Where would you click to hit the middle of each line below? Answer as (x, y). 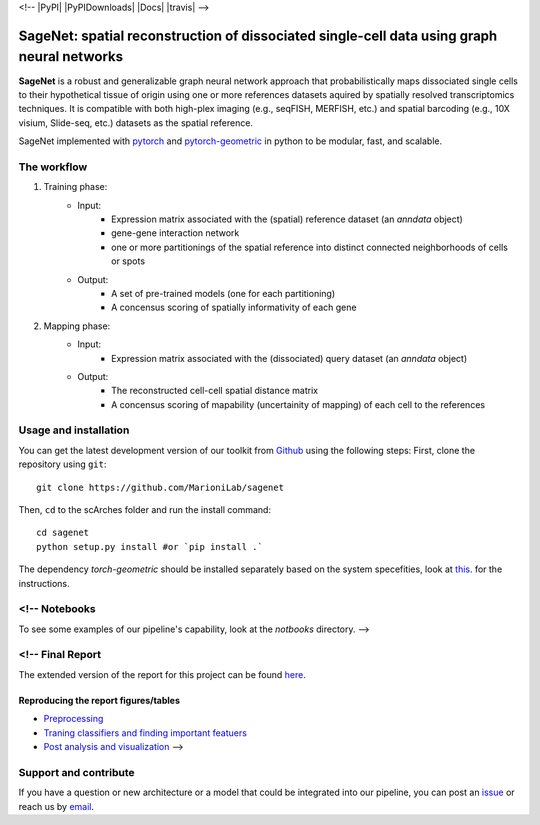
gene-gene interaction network (175, 233)
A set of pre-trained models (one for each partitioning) (223, 293)
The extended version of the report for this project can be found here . (162, 674)
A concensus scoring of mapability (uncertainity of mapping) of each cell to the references (298, 404)
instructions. (44, 583)
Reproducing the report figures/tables (99, 700)
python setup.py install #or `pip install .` (150, 546)
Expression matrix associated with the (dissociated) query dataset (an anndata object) (289, 358)
